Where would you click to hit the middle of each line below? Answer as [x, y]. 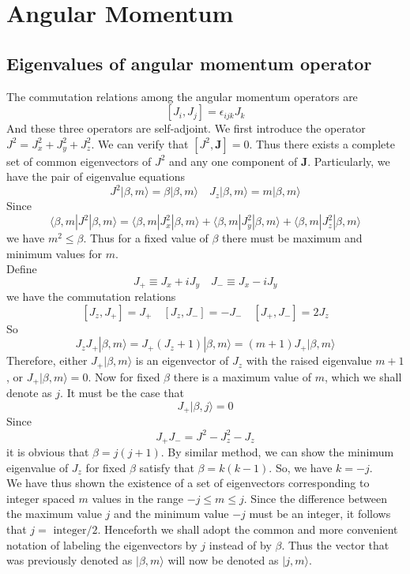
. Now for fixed [124, 376]
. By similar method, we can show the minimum [277, 451]
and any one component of [233, 161]
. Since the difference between [316, 498]
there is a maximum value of [243, 376]
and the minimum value [171, 514]
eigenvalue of [38, 467]
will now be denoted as [223, 560]
